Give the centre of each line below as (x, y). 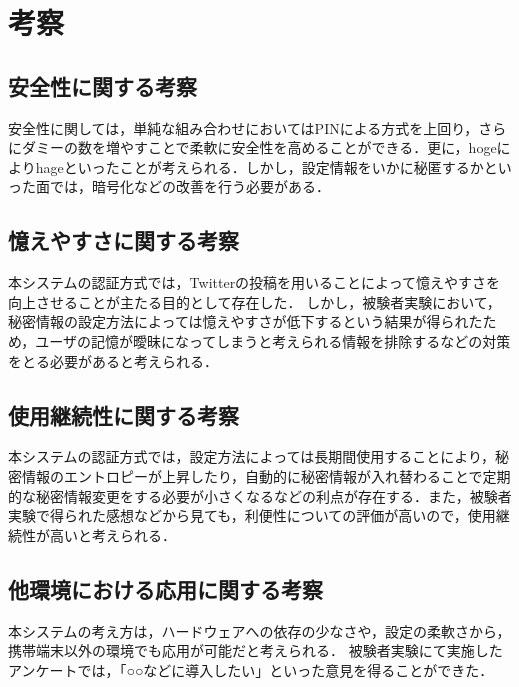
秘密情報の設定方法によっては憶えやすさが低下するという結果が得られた (245, 321)
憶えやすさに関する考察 (123, 240)
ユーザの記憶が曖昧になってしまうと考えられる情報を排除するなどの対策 (273, 340)
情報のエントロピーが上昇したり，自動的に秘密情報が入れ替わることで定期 (266, 475)
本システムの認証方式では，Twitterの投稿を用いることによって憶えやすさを (254, 282)
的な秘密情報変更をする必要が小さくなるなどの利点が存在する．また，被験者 (260, 495)
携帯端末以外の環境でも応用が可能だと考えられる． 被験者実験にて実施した (255, 650)
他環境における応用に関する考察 (165, 588)
